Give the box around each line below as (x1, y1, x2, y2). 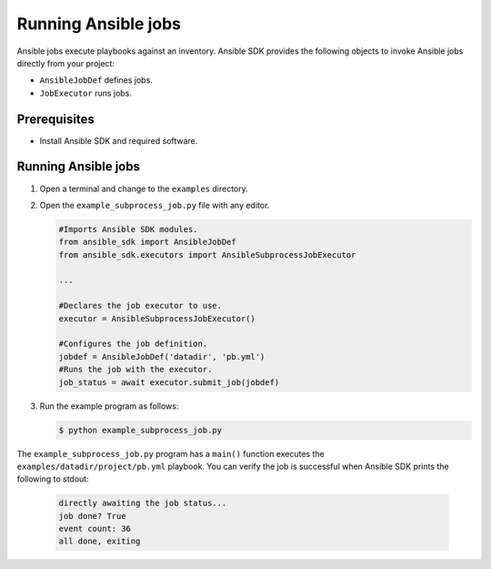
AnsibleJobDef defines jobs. (39, 75, 154, 86)
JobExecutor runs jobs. (39, 87, 132, 98)
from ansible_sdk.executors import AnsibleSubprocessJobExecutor (58, 249, 356, 259)
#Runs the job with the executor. (58, 364, 213, 375)
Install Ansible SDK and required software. (39, 135, 198, 146)
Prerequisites (16, 111, 95, 127)
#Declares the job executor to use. (58, 300, 223, 311)
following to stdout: (16, 473, 90, 484)
